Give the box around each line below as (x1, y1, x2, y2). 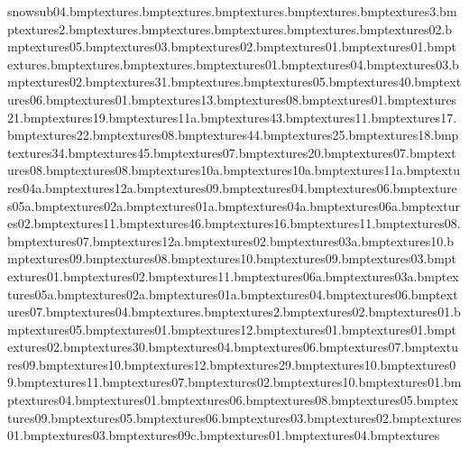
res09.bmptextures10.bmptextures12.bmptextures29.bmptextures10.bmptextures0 (7, 354, 456, 373)
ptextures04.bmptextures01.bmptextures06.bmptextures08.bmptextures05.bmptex (7, 390, 458, 409)
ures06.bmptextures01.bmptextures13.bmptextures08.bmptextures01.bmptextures (7, 89, 457, 108)
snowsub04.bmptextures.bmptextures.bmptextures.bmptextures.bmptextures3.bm (7, 2, 457, 20)
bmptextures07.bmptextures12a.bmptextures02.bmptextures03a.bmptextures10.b (7, 231, 454, 250)
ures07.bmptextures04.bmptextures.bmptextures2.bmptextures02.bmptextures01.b (7, 302, 461, 321)
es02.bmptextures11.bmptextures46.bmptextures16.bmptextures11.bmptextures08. (7, 214, 461, 233)
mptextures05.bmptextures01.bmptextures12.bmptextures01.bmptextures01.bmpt (7, 319, 457, 338)
